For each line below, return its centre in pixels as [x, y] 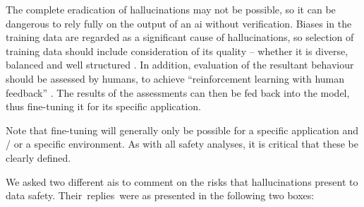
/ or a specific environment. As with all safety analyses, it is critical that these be [182, 144]
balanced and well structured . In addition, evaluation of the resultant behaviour [180, 65]
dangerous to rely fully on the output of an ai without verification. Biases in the [179, 23]
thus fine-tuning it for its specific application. [103, 106]
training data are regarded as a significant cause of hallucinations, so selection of [180, 37]
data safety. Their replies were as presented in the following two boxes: [160, 195]
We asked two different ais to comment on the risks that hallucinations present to [182, 181]
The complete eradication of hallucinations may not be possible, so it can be [171, 9]
